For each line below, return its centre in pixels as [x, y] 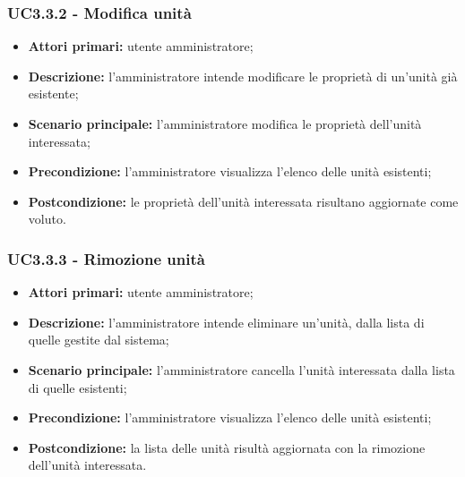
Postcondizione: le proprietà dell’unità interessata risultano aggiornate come [243, 201]
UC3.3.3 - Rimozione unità [106, 258]
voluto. [47, 219]
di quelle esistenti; [77, 387]
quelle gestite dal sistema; [99, 340]
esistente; [53, 94]
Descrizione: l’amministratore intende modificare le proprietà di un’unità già [243, 76]
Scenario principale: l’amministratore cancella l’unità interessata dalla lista [241, 369]
